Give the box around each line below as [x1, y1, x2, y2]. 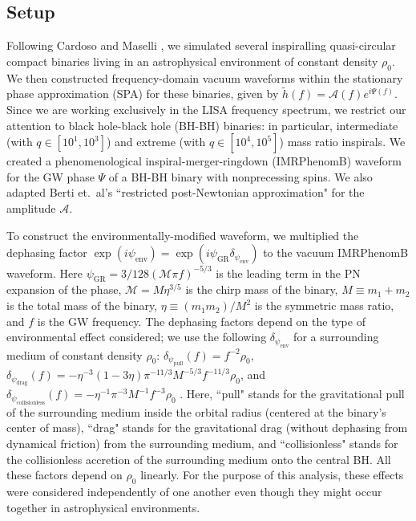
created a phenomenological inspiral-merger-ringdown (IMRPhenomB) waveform [6, 153, 402, 169]
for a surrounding [293, 328, 379, 345]
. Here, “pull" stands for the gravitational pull [180, 385, 405, 402]
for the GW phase [6, 168, 95, 185]
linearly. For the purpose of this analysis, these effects [140, 466, 404, 483]
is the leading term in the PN [216, 264, 361, 281]
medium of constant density [6, 346, 143, 363]
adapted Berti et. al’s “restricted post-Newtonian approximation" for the [6, 184, 365, 201]
